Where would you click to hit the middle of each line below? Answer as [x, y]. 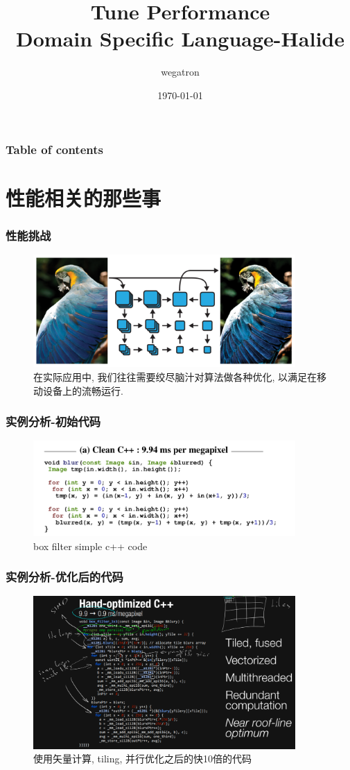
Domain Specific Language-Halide [180, 38]
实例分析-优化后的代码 [64, 577]
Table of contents [54, 149]
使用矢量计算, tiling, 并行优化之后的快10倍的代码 [143, 759]
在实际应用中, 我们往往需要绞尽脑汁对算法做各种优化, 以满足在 [175, 377]
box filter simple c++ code [90, 546]
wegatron [180, 72]
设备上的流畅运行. [83, 390]
